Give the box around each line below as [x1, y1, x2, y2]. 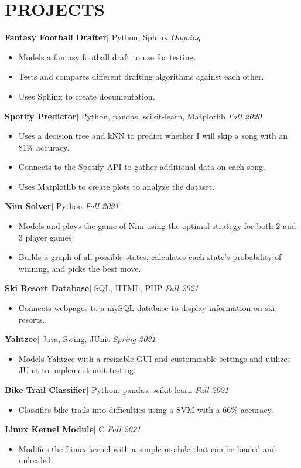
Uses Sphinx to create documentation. [18, 90, 155, 102]
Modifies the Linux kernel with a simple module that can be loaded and [18, 442, 276, 455]
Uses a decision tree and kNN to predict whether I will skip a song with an [18, 129, 288, 142]
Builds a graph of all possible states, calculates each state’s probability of [18, 251, 282, 263]
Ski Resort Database [5, 282, 90, 294]
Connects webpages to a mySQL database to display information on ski [18, 302, 275, 314]
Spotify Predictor [5, 110, 77, 122]
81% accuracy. [18, 141, 70, 153]
